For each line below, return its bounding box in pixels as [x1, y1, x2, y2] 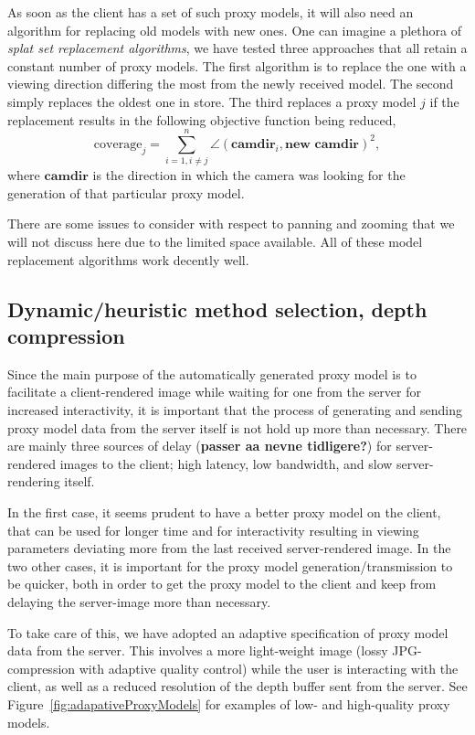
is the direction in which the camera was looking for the [92, 165, 406, 185]
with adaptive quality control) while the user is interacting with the [79, 658, 459, 677]
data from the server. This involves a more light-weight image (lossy [7, 641, 388, 660]
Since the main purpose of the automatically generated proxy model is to [7, 364, 417, 383]
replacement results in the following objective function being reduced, [7, 110, 396, 129]
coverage [93, 137, 142, 151]
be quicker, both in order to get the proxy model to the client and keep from [7, 574, 437, 593]
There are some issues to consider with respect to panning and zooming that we [7, 214, 455, 233]
